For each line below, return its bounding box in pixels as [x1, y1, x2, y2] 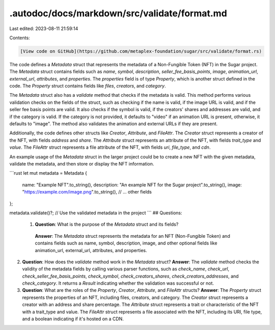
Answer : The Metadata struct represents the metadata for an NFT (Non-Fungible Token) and [35, 233, 230, 239]
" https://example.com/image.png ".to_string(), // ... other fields [22, 189, 152, 195]
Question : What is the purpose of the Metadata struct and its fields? [35, 222, 179, 228]
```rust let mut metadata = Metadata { [9, 170, 88, 176]
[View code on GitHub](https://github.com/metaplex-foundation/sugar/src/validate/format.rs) [20, 48, 262, 54]
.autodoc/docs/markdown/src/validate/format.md [9, 8, 228, 19]
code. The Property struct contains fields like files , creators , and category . [9, 83, 167, 89]
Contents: [9, 35, 30, 41]
